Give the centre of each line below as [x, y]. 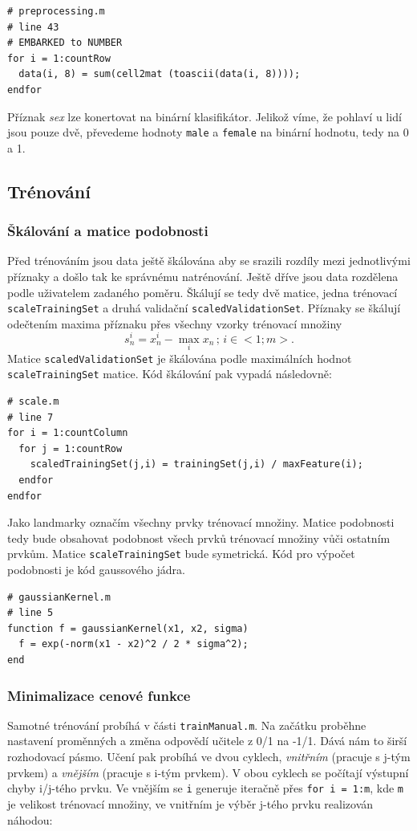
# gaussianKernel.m [59, 597]
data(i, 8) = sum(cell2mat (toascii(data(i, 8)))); [160, 74]
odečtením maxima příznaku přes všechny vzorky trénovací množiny [175, 323]
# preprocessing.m [56, 11]
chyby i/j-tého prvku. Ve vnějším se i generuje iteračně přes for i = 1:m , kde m [206, 788]
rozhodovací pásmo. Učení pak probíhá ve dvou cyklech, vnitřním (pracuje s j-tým [209, 757]
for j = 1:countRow [71, 448]
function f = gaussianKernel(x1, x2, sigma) [128, 628]
